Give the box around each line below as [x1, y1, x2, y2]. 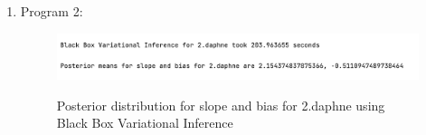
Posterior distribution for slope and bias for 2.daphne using [56, 95, 385, 114]
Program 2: [20, 2, 83, 20]
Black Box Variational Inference [56, 113, 233, 132]
